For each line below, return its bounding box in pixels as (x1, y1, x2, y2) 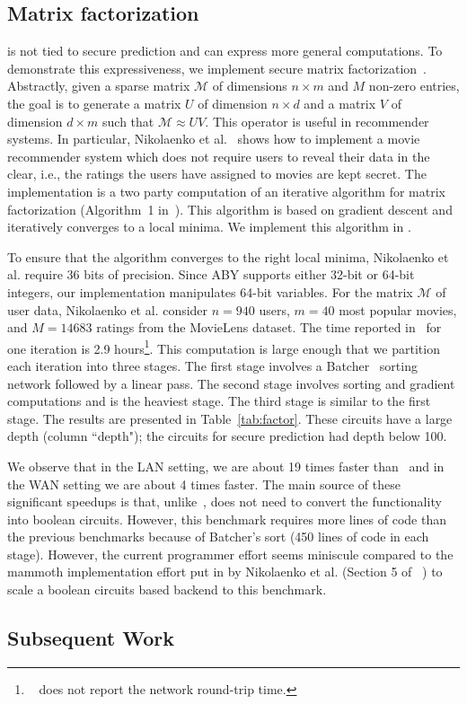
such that (102, 111, 154, 130)
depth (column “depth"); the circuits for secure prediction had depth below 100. (7, 427, 447, 445)
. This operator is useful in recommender (205, 111, 429, 130)
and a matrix (304, 93, 376, 112)
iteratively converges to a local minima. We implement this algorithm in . (7, 217, 411, 236)
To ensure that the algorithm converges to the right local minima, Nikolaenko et (7, 247, 449, 266)
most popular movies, (339, 300, 457, 319)
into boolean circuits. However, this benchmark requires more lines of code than (7, 509, 446, 528)
